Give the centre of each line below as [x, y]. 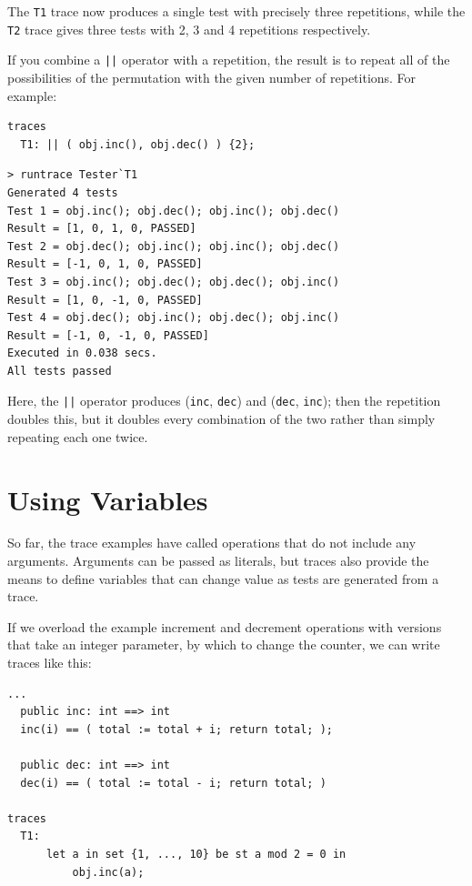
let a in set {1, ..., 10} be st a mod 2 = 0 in [196, 854]
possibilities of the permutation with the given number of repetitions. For [212, 77]
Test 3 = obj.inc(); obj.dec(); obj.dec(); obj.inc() [174, 282]
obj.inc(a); [108, 872]
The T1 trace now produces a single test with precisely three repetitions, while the [236, 11]
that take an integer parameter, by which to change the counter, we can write [224, 644]
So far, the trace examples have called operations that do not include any [212, 543]
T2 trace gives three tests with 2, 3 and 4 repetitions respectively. [189, 29]
